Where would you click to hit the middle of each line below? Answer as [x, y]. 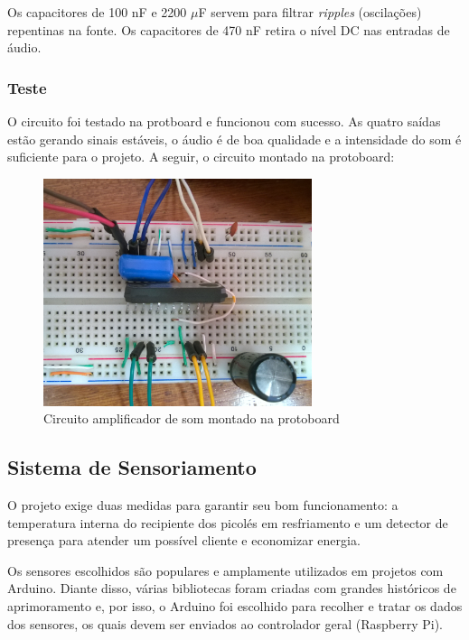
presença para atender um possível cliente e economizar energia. [184, 540]
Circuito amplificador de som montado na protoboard [192, 418]
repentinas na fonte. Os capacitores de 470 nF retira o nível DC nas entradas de [229, 29]
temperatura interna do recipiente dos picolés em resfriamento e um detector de [228, 522]
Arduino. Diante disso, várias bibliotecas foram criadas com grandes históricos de [232, 588]
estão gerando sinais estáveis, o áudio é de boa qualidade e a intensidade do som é [234, 139]
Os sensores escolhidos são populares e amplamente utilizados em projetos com [225, 570]
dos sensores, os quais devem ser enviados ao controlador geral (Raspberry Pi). [225, 623]
